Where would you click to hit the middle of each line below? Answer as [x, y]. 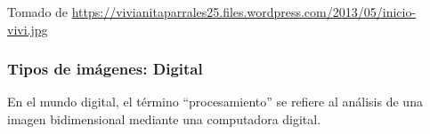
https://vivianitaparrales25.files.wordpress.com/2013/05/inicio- [244, 12]
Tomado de [38, 12]
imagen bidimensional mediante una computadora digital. [164, 119]
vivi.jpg [28, 29]
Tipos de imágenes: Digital [105, 69]
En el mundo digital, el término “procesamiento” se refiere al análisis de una [215, 102]
